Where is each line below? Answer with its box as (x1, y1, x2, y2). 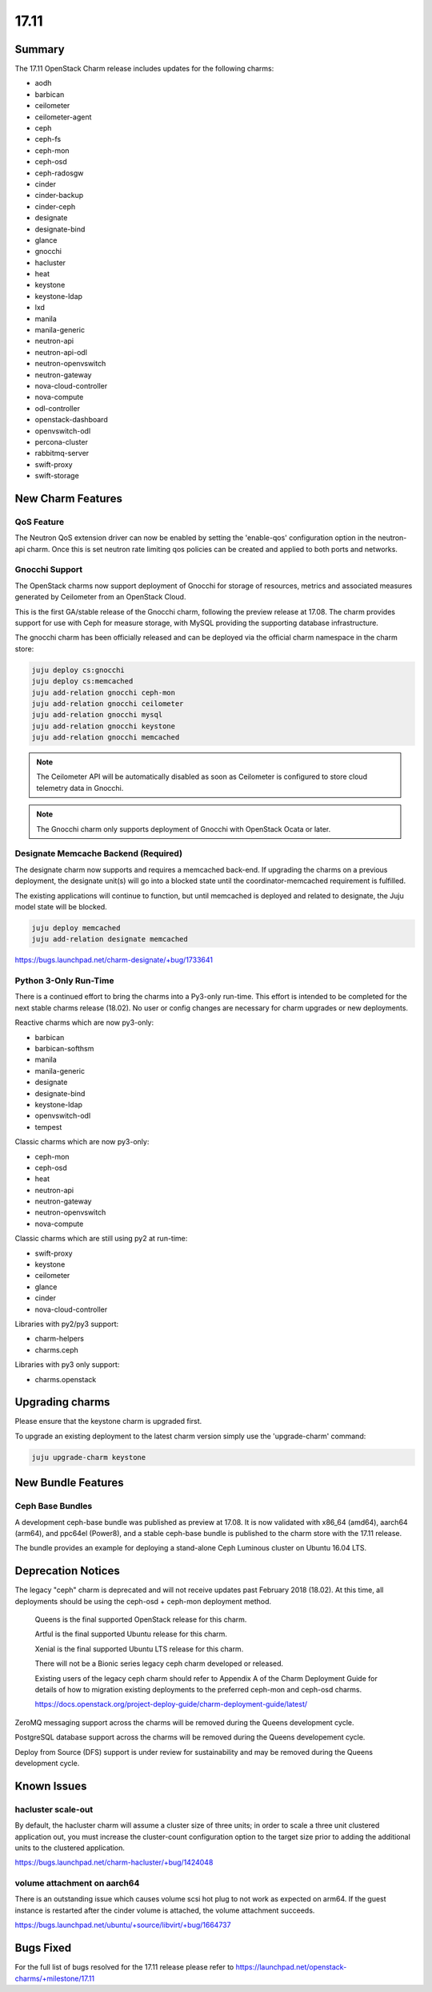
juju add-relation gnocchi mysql (31, 710, 163, 720)
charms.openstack (34, 1374, 97, 1384)
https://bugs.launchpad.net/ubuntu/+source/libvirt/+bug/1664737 (14, 1920, 231, 1930)
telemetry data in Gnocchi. (36, 783, 124, 792)
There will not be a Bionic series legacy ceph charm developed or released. (34, 1659, 284, 1668)
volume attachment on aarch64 (14, 1877, 140, 1889)
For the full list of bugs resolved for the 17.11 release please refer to (14, 1962, 234, 1972)
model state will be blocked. (14, 901, 107, 911)
